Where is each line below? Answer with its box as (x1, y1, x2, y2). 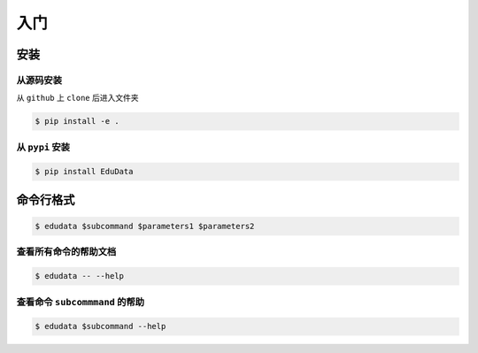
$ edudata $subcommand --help (35, 321, 166, 332)
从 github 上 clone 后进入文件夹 (16, 93, 139, 104)
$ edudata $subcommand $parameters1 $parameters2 (35, 221, 255, 232)
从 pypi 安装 (16, 141, 71, 153)
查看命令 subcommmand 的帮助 (16, 295, 145, 308)
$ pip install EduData (35, 166, 134, 177)
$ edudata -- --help (35, 271, 124, 281)
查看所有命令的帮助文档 (16, 246, 117, 258)
